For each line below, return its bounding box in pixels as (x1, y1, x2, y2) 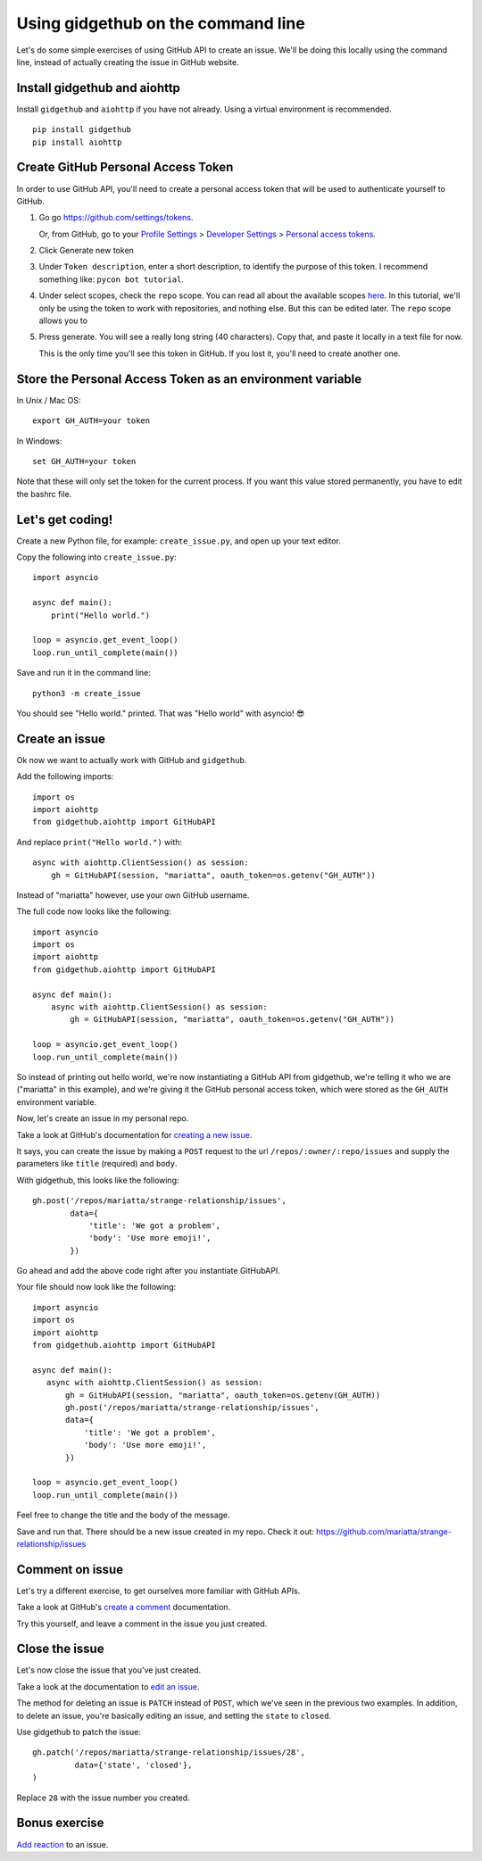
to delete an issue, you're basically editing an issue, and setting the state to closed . (16, 1710, 332, 1721)
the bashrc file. (16, 488, 72, 499)
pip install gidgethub (32, 125, 132, 135)
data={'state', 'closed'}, (74, 1759, 193, 1770)
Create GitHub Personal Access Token (16, 160, 234, 175)
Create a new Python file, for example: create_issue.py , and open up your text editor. (16, 536, 341, 546)
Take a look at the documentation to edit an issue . (16, 1681, 200, 1691)
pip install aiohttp (32, 137, 122, 147)
